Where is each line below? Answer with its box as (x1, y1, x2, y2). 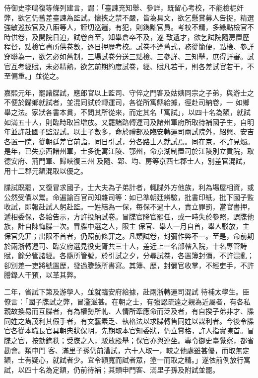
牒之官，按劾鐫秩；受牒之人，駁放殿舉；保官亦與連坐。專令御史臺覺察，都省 (4, 335, 254, 345)
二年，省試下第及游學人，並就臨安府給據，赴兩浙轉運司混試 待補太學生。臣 (4, 286, 250, 297)
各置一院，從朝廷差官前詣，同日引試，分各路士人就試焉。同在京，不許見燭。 (4, 136, 254, 146)
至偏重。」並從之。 (4, 71, 63, 81)
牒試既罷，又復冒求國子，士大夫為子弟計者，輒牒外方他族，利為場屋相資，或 (4, 182, 254, 192)
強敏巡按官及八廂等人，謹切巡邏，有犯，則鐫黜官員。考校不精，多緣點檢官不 (4, 22, 254, 32)
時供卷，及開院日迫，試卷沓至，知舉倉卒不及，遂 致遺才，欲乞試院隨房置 (4, 31, 243, 42)
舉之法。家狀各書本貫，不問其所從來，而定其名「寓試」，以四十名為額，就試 (4, 106, 251, 117)
